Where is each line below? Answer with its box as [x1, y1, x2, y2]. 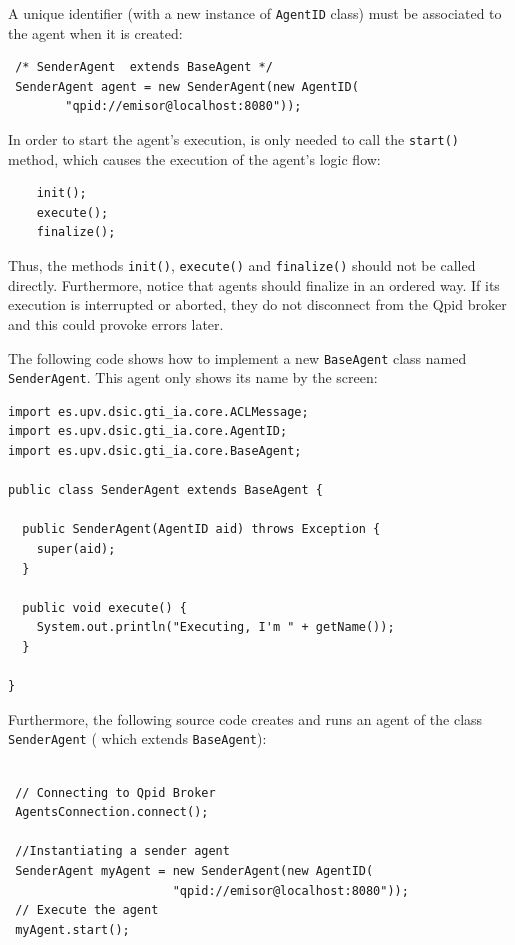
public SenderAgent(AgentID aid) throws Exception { [22, 522, 381, 537]
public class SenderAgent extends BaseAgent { [8, 483, 323, 498]
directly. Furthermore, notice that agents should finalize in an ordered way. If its [8, 274, 500, 295]
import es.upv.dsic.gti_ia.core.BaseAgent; [8, 444, 302, 458]
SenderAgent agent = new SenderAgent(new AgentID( [15, 79, 359, 94]
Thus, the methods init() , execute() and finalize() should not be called [8, 255, 476, 276]
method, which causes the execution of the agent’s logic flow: [8, 148, 381, 169]
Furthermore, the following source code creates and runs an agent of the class [8, 708, 483, 729]
